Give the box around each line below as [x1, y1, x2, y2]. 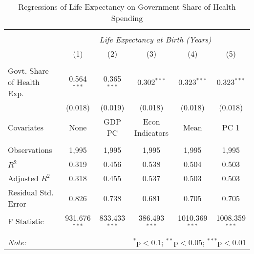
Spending [111, 12, 143, 23]
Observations [8, 144, 52, 155]
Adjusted [8, 172, 39, 184]
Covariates [8, 121, 44, 133]
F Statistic [8, 215, 44, 227]
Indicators [134, 127, 169, 138]
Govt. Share [8, 65, 49, 76]
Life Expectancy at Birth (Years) [99, 34, 212, 45]
